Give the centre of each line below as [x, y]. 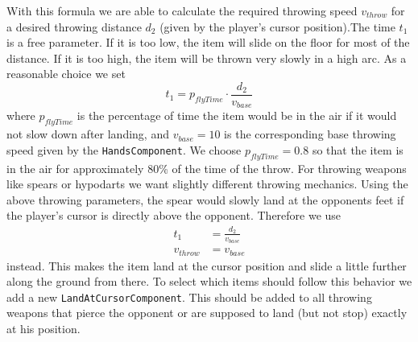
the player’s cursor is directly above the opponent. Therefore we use [174, 215]
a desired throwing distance [74, 26]
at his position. [43, 328]
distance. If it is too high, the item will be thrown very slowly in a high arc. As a [207, 58]
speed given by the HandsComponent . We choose [124, 149]
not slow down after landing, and [88, 134]
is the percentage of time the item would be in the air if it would [237, 115]
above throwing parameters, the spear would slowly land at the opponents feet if [205, 199]
